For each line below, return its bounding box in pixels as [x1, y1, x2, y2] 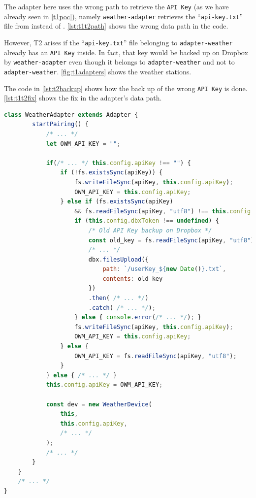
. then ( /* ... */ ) [88, 295, 149, 302]
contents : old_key [102, 275, 163, 282]
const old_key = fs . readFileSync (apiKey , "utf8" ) [88, 236, 255, 244]
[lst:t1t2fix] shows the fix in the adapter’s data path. [4, 93, 162, 103]
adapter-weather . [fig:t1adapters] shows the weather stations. [4, 66, 192, 76]
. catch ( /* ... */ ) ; [88, 304, 156, 311]
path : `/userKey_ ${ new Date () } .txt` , [102, 266, 226, 273]
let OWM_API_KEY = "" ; [46, 140, 121, 147]
